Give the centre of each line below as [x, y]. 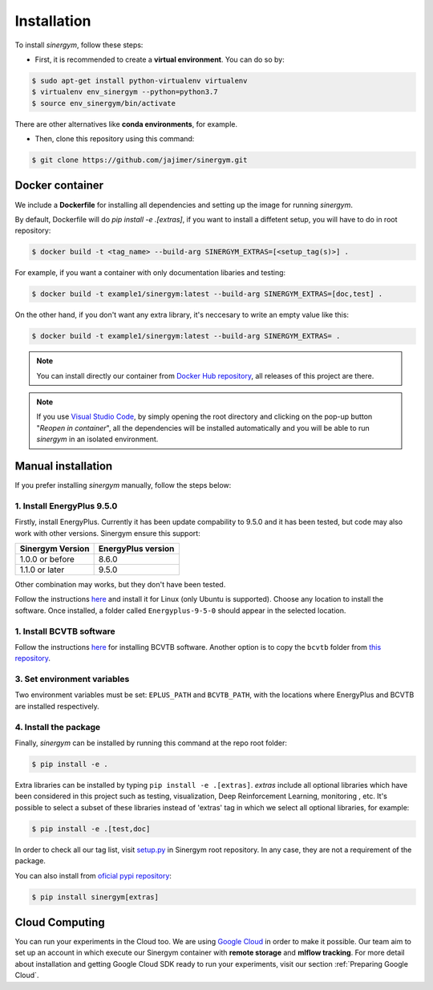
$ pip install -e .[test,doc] [91, 829]
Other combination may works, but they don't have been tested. [120, 585]
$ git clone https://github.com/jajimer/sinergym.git [140, 160]
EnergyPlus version [136, 549]
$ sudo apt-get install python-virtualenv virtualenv [140, 81]
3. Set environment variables [72, 680]
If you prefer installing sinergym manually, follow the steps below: [123, 485]
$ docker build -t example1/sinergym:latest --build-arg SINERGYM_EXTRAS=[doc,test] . [207, 294]
